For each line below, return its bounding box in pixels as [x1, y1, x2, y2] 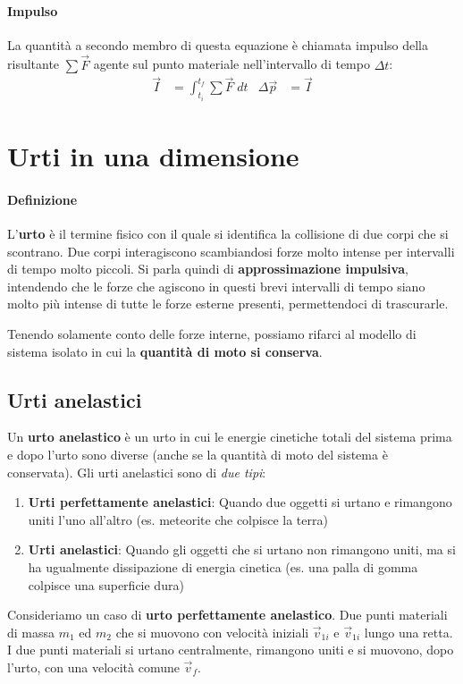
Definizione [7, 190, 78, 208]
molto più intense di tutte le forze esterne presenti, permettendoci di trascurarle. [7, 294, 449, 313]
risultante [7, 55, 60, 73]
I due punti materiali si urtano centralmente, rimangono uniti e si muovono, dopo [7, 640, 454, 659]
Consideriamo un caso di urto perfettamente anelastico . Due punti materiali [7, 605, 448, 624]
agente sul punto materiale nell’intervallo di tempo [93, 55, 370, 73]
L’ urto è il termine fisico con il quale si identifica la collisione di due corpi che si [7, 224, 449, 243]
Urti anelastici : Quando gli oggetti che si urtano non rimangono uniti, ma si [28, 540, 456, 559]
